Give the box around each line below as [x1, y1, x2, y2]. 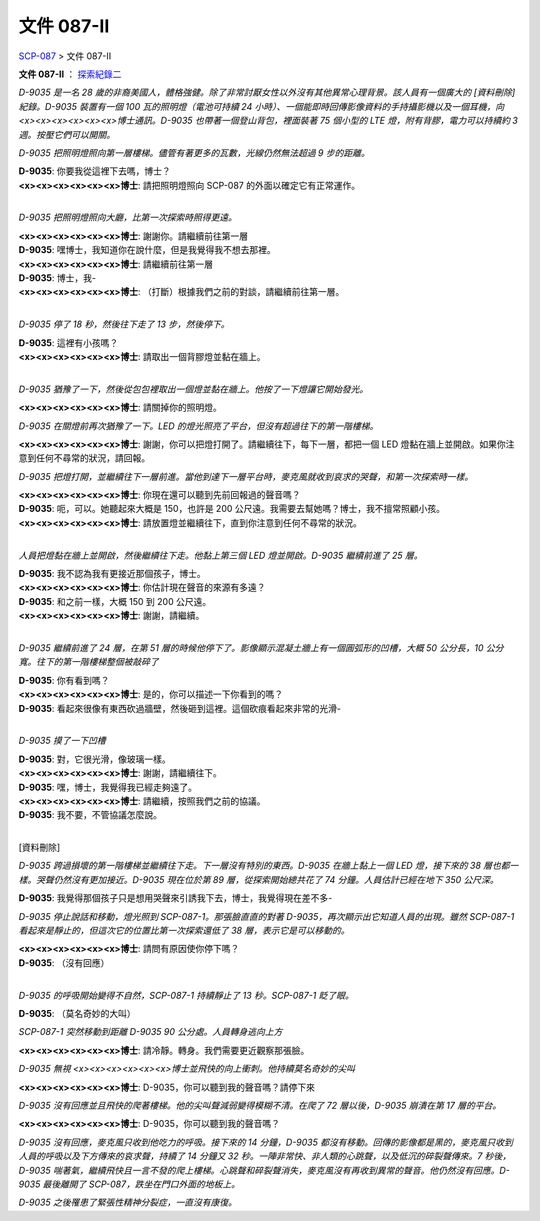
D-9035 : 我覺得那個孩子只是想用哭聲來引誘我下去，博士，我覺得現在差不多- [18, 892, 333, 904]
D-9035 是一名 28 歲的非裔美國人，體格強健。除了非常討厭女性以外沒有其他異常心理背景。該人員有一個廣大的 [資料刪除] [18, 86, 516, 99]
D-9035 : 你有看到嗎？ [18, 674, 110, 686]
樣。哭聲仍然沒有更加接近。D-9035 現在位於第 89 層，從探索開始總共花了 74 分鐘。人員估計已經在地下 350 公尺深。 [18, 873, 499, 885]
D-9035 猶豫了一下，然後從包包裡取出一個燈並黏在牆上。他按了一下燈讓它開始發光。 [18, 383, 369, 395]
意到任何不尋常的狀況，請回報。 [18, 452, 150, 464]
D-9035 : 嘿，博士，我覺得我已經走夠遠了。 [18, 781, 197, 793]
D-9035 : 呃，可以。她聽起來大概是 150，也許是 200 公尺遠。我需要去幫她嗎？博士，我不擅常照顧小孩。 [18, 503, 445, 515]
